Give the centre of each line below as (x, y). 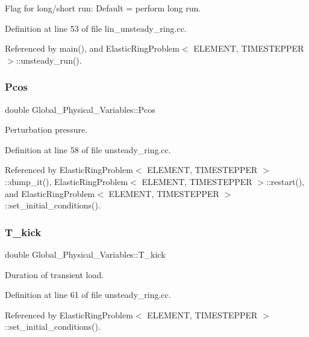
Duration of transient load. (55, 274)
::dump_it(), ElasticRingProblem (67, 181)
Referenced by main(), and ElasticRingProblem (92, 48)
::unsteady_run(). (49, 60)
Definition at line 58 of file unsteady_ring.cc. (88, 149)
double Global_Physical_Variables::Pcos (80, 109)
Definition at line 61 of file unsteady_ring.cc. (88, 295)
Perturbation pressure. (46, 129)
